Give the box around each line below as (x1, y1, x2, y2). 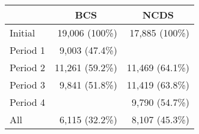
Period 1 (10, 43, 45, 57)
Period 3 (10, 78, 45, 92)
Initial (10, 26, 35, 39)
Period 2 (10, 60, 45, 74)
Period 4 (10, 95, 45, 109)
